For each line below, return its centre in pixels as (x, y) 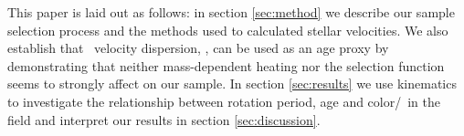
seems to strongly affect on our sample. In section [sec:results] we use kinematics (232, 84)
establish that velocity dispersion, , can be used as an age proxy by (198, 48)
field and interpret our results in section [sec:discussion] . (164, 119)
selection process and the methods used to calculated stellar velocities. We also (228, 30)
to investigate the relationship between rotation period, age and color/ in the (224, 101)
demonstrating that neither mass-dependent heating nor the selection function (226, 65)
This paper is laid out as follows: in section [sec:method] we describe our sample (231, 12)
